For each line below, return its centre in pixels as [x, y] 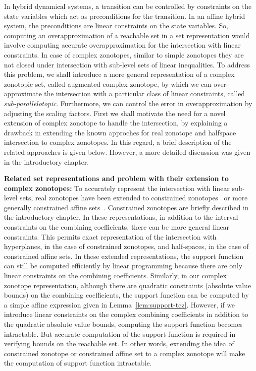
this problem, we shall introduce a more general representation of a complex [119, 74]
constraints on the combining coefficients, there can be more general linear [117, 227]
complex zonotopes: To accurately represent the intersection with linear [117, 188]
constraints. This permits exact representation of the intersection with [110, 236]
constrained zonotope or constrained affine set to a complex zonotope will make [125, 353]
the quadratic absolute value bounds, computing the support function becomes [123, 324]
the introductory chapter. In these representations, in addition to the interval [121, 217]
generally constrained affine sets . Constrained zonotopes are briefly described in [126, 207]
